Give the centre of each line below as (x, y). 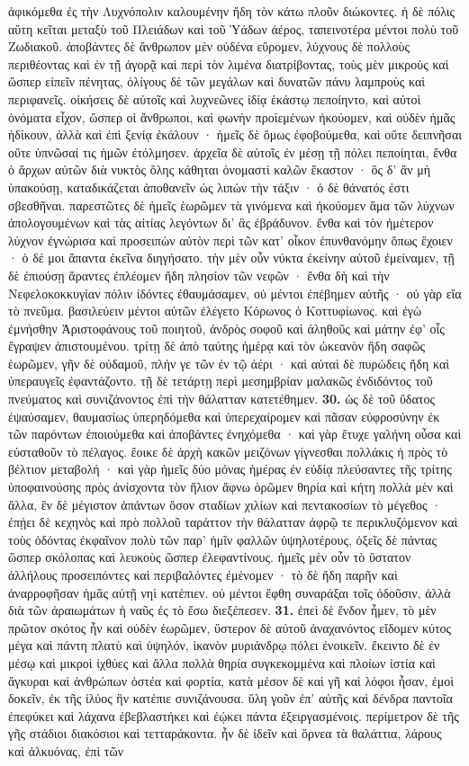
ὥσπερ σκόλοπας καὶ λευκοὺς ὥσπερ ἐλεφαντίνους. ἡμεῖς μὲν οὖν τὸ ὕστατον (210, 557)
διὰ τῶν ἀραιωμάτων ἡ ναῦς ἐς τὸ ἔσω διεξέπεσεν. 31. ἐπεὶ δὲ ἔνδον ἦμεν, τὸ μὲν (222, 610)
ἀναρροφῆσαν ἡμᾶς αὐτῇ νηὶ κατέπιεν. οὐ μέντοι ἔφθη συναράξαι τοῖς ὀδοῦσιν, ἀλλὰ (230, 592)
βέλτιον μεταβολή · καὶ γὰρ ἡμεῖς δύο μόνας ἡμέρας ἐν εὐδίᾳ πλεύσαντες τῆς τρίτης (230, 469)
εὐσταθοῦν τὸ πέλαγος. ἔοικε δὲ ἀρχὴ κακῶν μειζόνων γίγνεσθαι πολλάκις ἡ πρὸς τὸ (228, 451)
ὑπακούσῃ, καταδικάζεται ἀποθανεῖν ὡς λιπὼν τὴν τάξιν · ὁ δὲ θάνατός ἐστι (209, 187)
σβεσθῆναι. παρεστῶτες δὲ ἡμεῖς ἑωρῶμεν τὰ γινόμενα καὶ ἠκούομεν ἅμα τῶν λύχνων (231, 205)
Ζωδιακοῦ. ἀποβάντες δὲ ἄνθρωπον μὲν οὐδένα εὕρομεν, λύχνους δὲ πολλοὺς (209, 46)
